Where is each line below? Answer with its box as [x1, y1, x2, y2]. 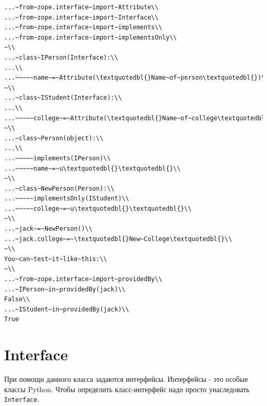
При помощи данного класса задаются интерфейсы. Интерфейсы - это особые [4, 374, 248, 384]
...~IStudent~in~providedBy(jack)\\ [4, 305, 129, 313]
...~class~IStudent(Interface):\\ [4, 94, 122, 102]
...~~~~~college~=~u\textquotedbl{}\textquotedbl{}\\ [4, 205, 192, 212]
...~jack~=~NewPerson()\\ [4, 225, 92, 233]
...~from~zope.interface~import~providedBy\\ [4, 275, 162, 283]
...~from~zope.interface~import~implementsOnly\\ [4, 33, 177, 41]
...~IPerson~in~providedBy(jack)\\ [4, 285, 126, 293]
